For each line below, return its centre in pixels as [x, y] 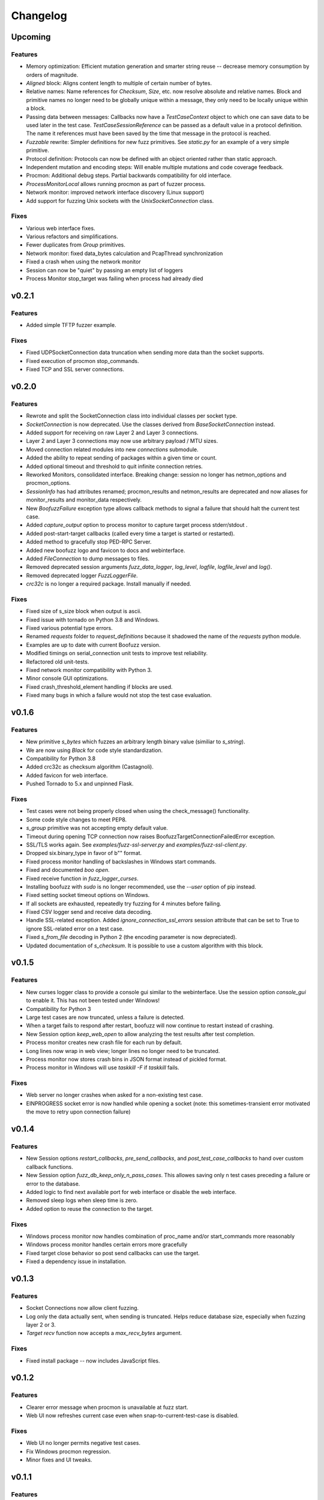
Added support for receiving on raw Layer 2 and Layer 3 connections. [112, 433]
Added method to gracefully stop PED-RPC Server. [89, 542]
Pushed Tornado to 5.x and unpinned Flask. [80, 784]
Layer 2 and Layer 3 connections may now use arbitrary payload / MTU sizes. [122, 441]
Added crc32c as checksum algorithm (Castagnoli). [90, 767]
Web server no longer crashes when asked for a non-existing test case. [115, 1095]
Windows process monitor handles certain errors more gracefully [107, 1244]
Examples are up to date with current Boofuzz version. [93, 644]
